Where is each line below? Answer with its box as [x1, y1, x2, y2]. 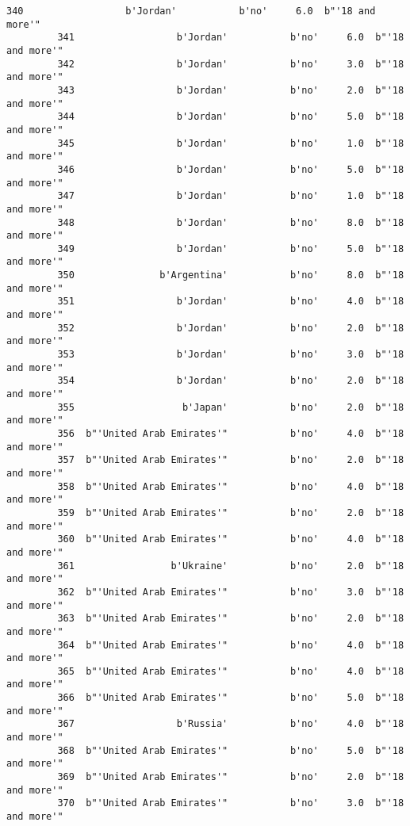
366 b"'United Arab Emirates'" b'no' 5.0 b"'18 [57, 692, 404, 704]
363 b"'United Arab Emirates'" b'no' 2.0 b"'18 [57, 613, 404, 625]
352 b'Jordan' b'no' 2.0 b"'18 [57, 322, 404, 334]
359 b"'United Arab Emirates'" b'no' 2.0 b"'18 [57, 507, 404, 518]
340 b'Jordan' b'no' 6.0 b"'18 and [6, 6, 376, 17]
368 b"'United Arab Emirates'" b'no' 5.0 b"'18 [57, 744, 404, 756]
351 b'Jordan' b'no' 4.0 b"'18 [57, 296, 404, 308]
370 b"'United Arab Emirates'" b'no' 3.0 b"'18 [57, 797, 404, 809]
